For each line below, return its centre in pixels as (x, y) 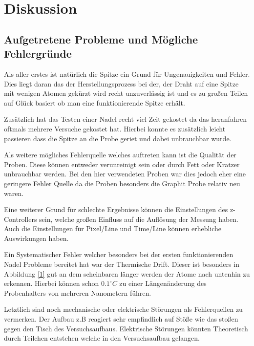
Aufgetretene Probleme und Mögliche (101, 39)
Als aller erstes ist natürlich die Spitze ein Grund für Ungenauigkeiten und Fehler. (127, 74)
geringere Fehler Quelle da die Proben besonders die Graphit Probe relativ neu (122, 183)
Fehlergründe (38, 54)
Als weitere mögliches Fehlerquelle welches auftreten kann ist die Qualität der (120, 155)
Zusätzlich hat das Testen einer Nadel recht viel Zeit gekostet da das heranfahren (126, 119)
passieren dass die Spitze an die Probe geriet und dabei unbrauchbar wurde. (118, 138)
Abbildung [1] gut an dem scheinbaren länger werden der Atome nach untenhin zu (127, 273)
